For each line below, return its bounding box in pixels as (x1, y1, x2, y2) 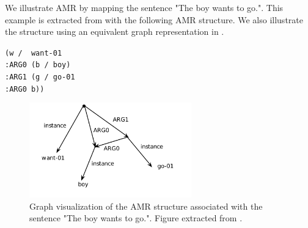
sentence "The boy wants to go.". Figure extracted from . (29, 211, 243, 224)
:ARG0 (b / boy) (5, 61, 71, 70)
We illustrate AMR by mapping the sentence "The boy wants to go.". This (5, 1, 284, 13)
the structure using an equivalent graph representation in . (5, 25, 224, 38)
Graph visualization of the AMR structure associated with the (29, 199, 263, 212)
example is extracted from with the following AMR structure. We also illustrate (5, 13, 303, 26)
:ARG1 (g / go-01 (5, 73, 75, 82)
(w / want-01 (5, 48, 62, 57)
